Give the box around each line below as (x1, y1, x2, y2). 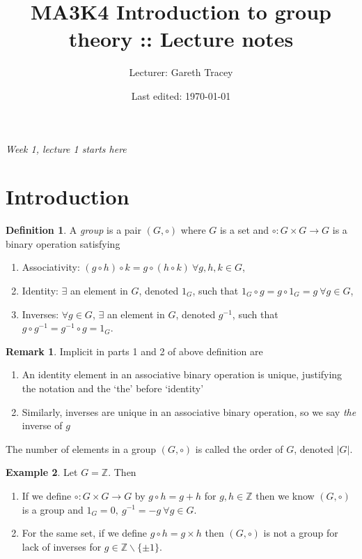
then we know (255, 488, 315, 502)
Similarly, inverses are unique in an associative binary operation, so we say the (22, 404, 356, 419)
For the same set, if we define (22, 526, 148, 540)
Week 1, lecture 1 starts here (6, 141, 127, 156)
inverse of (22, 418, 63, 433)
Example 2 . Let (6, 465, 78, 479)
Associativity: (22, 260, 80, 274)
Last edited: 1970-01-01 (131, 88, 231, 103)
